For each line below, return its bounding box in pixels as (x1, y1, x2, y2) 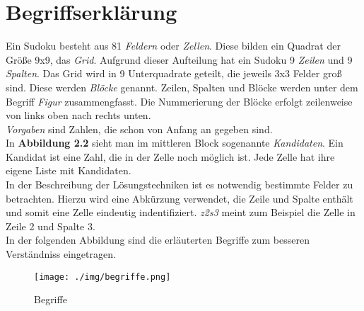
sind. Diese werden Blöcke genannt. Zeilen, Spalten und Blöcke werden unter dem (6, 79, 358, 94)
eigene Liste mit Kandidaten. (6, 163, 131, 178)
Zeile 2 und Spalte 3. (6, 218, 95, 233)
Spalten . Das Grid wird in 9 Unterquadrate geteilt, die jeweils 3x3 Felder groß (6, 66, 342, 81)
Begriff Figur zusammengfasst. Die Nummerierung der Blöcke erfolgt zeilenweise (6, 94, 353, 108)
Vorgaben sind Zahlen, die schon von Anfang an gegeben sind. (6, 121, 273, 136)
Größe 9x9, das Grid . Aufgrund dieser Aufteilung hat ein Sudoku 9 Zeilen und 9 (6, 52, 353, 67)
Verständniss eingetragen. (6, 247, 116, 261)
